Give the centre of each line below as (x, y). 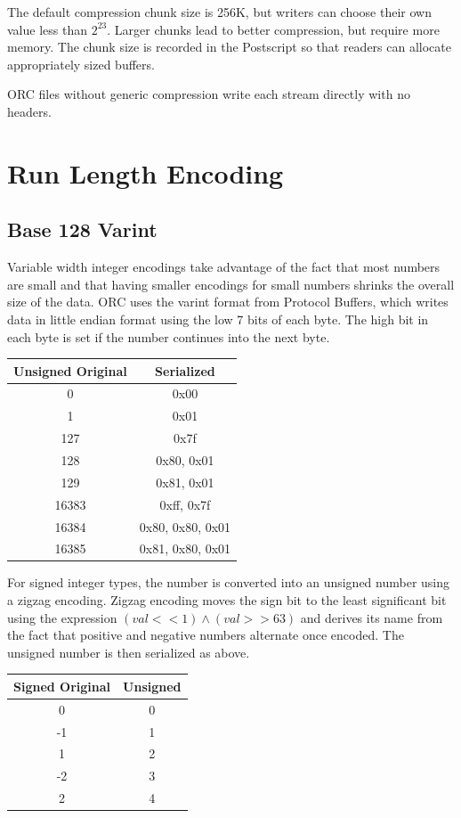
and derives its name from (372, 617)
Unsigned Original (70, 370)
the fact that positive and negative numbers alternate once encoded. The (206, 635)
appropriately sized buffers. (81, 64)
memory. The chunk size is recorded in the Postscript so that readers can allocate (229, 47)
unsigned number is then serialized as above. (129, 652)
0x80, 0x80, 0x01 (185, 526)
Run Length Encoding (146, 172)
